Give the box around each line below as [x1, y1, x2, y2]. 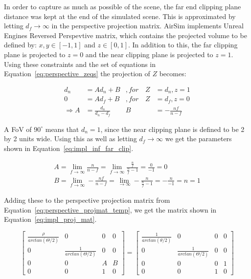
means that [45, 124, 79, 134]
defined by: [4, 40, 37, 50]
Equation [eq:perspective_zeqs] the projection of [4, 68, 150, 79]
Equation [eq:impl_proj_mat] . [4, 214, 97, 224]
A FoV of [4, 124, 32, 134]
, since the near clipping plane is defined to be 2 [100, 124, 245, 134]
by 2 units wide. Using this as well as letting [4, 133, 137, 144]
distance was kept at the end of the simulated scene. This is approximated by [4, 11, 236, 21]
